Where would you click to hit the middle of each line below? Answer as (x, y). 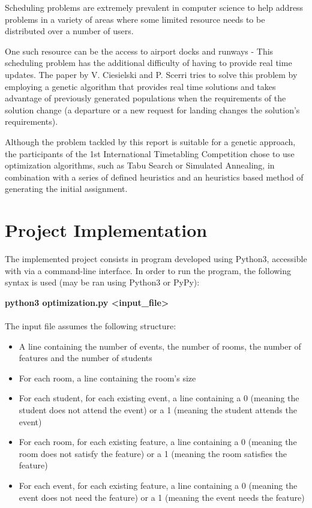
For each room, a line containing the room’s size (107, 378)
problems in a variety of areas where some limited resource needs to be (135, 19)
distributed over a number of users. (69, 31)
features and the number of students (85, 358)
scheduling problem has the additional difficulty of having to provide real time (148, 63)
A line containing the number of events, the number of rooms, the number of (160, 346)
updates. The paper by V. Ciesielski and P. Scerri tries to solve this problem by (151, 74)
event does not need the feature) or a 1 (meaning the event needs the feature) (162, 497)
